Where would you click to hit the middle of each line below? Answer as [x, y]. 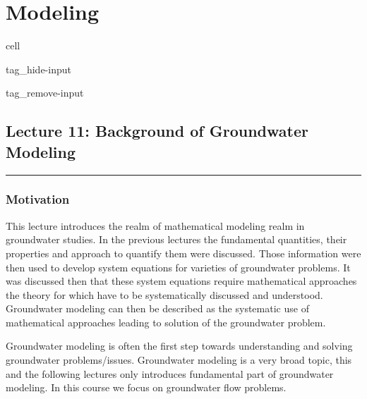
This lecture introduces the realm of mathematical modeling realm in [155, 225]
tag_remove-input [45, 93]
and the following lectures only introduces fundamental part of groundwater [170, 373]
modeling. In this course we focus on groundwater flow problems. [146, 387]
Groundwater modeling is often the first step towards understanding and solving [179, 346]
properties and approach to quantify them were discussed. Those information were [183, 253]
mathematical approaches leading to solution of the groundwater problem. [166, 322]
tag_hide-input [38, 69]
